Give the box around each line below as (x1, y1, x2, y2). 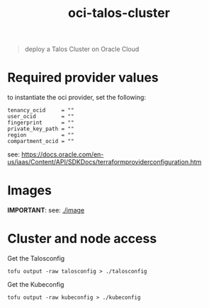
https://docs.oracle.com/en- (21, 150, 104, 159)
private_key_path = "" (7, 125, 74, 132)
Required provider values (7, 69, 159, 86)
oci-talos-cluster (68, 5, 170, 21)
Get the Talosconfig (7, 254, 65, 263)
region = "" (7, 132, 74, 139)
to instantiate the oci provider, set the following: (7, 93, 147, 102)
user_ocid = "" (7, 113, 74, 120)
